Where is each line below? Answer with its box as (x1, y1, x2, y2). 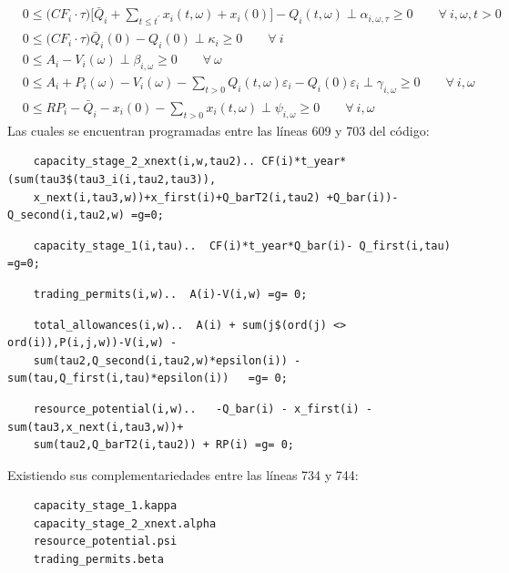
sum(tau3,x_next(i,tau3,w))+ (7, 420, 184, 434)
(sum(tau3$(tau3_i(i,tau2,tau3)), (7, 172, 217, 186)
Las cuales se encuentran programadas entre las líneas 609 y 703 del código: (7, 120, 430, 139)
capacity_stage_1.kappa (33, 499, 178, 513)
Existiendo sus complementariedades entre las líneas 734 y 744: (7, 465, 359, 484)
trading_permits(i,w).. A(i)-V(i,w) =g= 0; (33, 287, 308, 301)
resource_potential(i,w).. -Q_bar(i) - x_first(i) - (33, 402, 372, 415)
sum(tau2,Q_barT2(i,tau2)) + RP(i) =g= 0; (33, 438, 294, 452)
